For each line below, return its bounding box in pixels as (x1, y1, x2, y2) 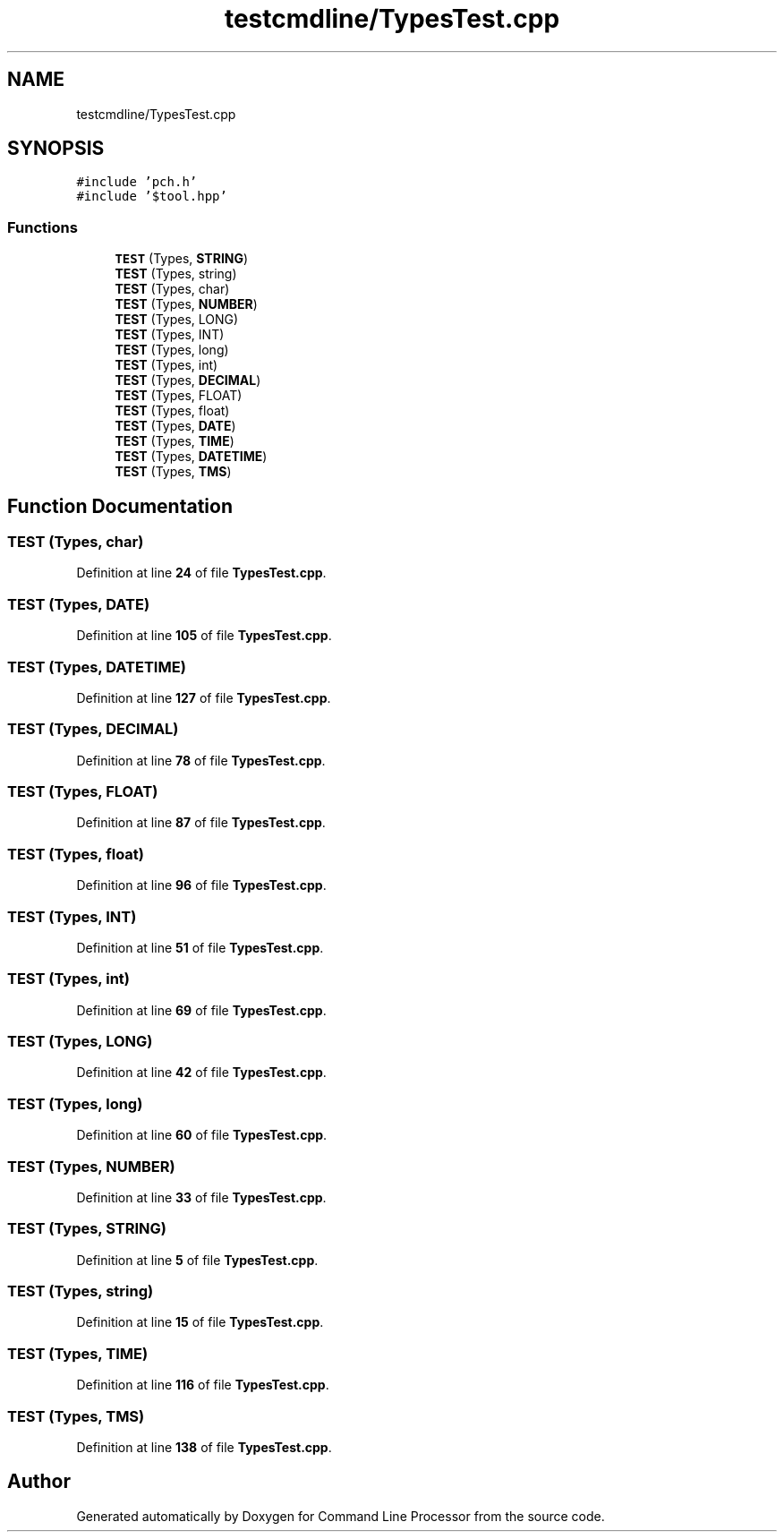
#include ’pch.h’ (76, 175, 198, 190)
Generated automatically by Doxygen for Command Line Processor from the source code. (76, 1508, 605, 1524)
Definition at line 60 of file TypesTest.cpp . (76, 1127, 328, 1143)
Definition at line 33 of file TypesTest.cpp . (76, 1189, 327, 1205)
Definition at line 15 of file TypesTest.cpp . (76, 1314, 324, 1330)
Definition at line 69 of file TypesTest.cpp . (76, 1002, 327, 1018)
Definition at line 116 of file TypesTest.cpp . (76, 1377, 329, 1393)
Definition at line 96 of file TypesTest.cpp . (76, 877, 327, 893)
